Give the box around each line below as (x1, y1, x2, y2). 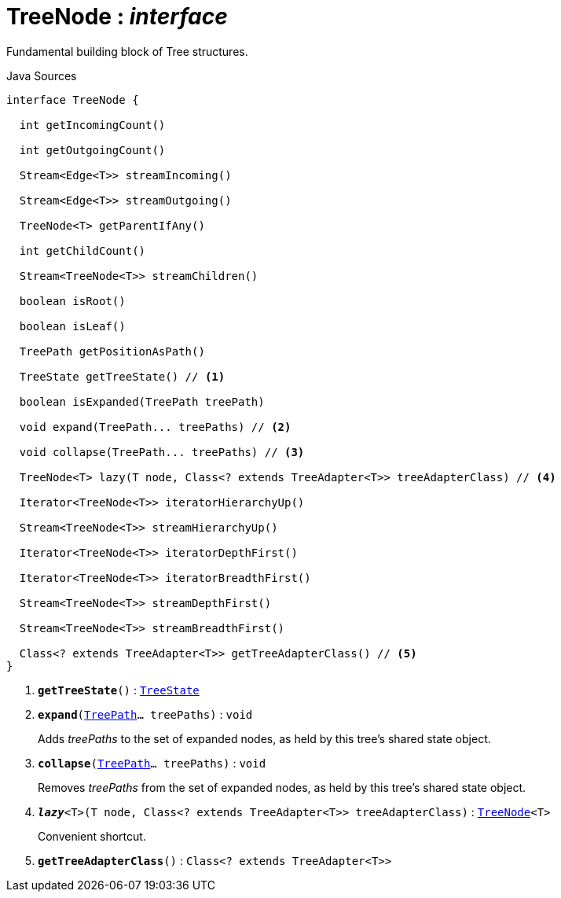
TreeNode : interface (6, 3, 228, 30)
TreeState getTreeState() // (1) (19, 370, 225, 383)
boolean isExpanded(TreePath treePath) (19, 395, 265, 408)
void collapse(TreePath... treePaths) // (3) (19, 445, 305, 458)
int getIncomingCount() (19, 118, 166, 131)
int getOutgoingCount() (19, 143, 166, 156)
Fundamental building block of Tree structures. (6, 44, 248, 58)
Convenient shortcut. (38, 829, 146, 843)
